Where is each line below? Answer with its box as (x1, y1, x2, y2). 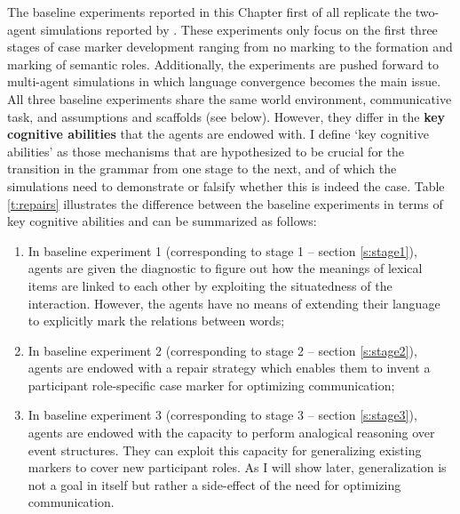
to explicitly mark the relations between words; (28, 311, 285, 330)
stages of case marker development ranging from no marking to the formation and (7, 37, 453, 56)
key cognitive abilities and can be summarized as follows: (7, 212, 317, 230)
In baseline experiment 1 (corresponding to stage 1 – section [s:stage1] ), (28, 241, 417, 260)
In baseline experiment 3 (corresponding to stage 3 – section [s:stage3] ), (28, 406, 417, 424)
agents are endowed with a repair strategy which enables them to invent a (28, 358, 431, 377)
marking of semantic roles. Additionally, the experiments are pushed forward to (7, 54, 439, 73)
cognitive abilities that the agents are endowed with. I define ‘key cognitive (7, 124, 429, 143)
